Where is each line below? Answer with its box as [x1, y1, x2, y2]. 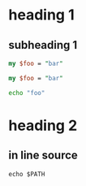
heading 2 [8, 116, 78, 135]
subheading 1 [8, 38, 78, 52]
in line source [8, 149, 79, 162]
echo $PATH [8, 170, 45, 178]
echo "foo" [8, 89, 45, 97]
